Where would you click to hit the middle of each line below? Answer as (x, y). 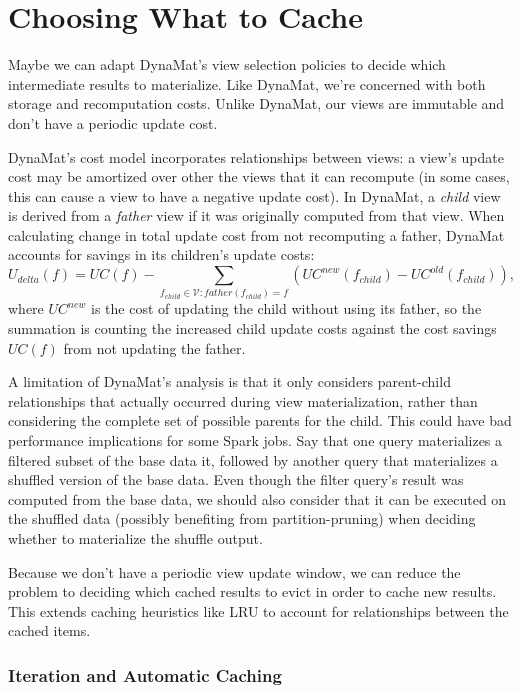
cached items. (49, 630)
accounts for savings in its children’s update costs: (161, 254)
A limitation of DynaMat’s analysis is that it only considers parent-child (229, 381)
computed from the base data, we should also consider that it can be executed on (257, 498)
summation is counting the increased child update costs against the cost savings (252, 327)
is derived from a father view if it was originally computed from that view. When (256, 215)
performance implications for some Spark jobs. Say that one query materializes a (255, 439)
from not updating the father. (154, 347)
